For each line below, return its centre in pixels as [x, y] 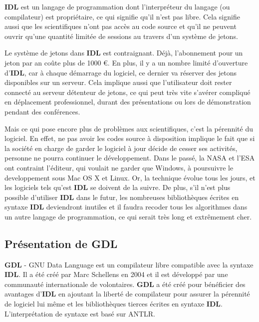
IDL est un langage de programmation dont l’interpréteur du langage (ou [117, 6]
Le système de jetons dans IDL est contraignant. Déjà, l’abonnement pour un [124, 53]
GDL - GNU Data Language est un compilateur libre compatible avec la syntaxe [129, 264]
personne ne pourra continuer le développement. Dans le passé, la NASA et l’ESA [130, 158]
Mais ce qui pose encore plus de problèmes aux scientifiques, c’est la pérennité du [129, 128]
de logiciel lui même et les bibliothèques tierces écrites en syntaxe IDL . [114, 304]
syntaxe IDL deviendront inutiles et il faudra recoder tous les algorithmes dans [126, 207]
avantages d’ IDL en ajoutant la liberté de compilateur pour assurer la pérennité [127, 294]
